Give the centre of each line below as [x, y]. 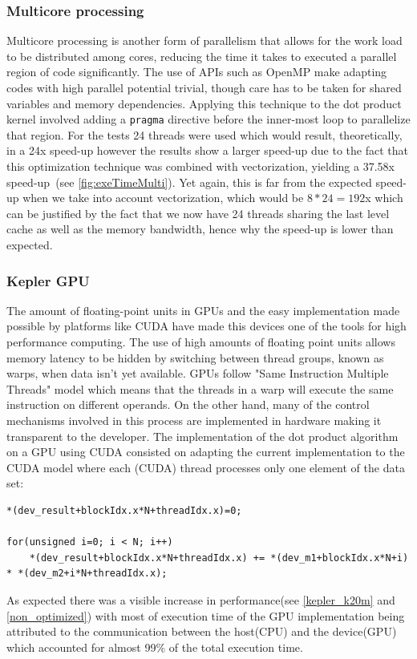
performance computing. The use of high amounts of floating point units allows [201, 342]
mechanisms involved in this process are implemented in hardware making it [194, 420]
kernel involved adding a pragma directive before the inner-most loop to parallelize [208, 119]
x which [384, 198]
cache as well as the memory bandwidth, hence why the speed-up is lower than [200, 229]
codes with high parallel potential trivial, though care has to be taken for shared [204, 87]
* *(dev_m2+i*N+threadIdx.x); [87, 574]
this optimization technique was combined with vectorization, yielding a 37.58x [200, 166]
